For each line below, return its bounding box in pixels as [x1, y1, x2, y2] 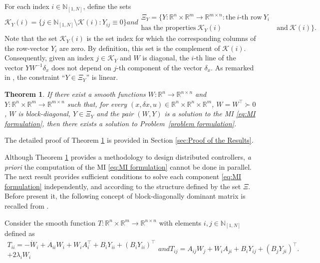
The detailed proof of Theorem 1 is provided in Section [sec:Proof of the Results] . [4, 135, 254, 145]
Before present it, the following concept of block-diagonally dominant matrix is [4, 191, 246, 201]
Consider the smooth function [4, 217, 96, 228]
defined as [4, 228, 35, 239]
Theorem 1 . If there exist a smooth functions [4, 89, 146, 99]
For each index [4, 1, 49, 11]
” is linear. [86, 72, 118, 82]
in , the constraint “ [4, 72, 65, 82]
